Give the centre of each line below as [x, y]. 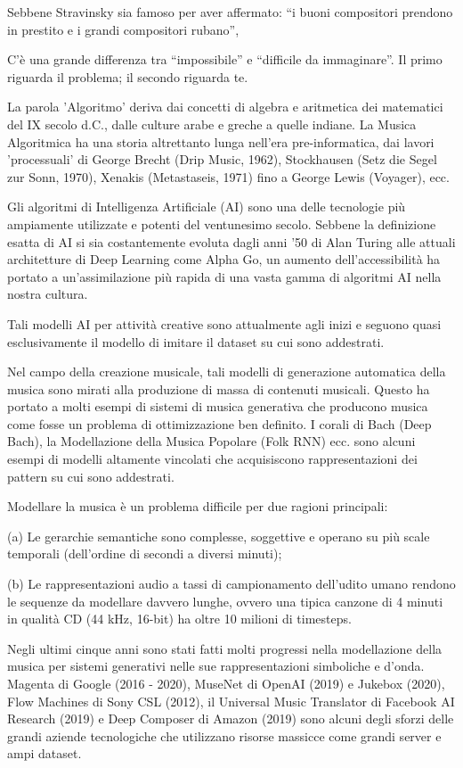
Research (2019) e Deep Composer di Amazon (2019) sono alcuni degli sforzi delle [231, 718]
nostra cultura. [48, 294]
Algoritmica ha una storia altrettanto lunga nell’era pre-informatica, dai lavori [221, 141]
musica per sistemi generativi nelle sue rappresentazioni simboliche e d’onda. [216, 666]
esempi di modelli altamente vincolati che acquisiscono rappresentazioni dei [212, 459]
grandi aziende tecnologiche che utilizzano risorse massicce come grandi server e [224, 735]
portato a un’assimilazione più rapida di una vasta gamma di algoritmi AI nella [224, 276]
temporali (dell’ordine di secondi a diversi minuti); [145, 553]
